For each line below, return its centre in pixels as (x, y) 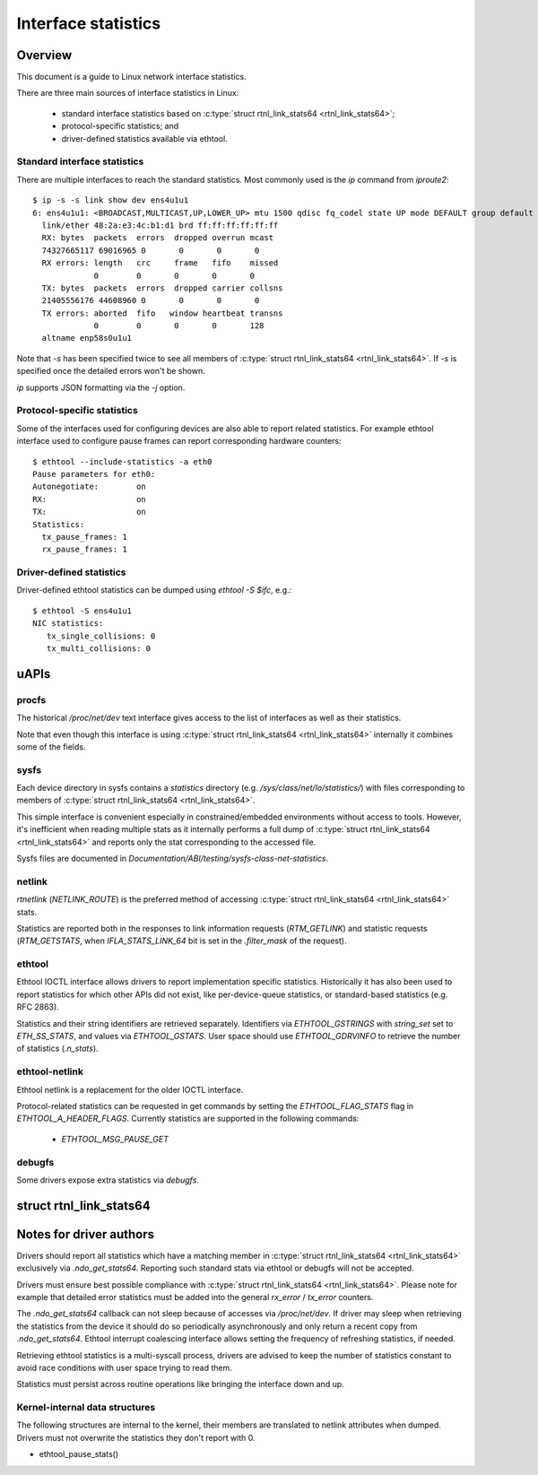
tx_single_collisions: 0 (101, 636)
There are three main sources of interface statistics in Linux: (128, 93)
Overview (44, 55)
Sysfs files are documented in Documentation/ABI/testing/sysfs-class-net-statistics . (173, 859)
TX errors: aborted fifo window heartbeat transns (162, 313)
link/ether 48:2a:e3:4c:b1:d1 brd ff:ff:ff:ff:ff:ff (160, 225)
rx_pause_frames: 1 (84, 550)
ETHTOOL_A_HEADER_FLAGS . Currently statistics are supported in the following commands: (188, 1119)
